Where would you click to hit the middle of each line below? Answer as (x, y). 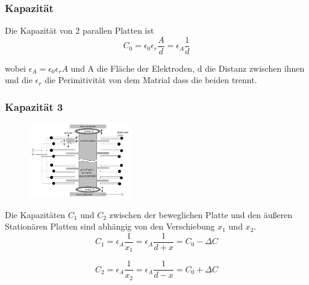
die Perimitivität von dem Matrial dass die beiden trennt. (151, 80)
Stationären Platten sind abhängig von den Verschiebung (110, 226)
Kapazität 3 (34, 106)
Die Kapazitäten (35, 214)
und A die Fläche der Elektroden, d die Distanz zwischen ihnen (188, 68)
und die (19, 80)
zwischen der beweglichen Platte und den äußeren (201, 214)
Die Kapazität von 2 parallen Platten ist (80, 30)
